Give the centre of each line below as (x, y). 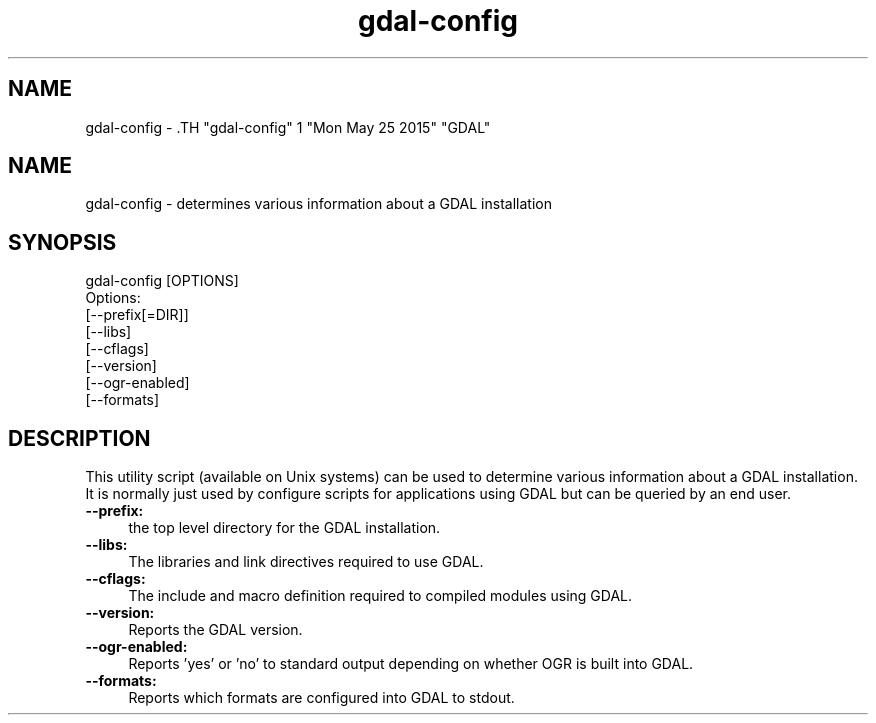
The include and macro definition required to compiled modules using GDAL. (380, 596)
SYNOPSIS (62, 242)
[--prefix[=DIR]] (137, 315)
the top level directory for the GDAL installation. (284, 528)
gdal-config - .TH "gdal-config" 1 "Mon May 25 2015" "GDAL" (288, 127)
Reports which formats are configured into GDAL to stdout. (321, 698)
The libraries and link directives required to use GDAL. (306, 562)
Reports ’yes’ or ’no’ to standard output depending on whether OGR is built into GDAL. (411, 664)
